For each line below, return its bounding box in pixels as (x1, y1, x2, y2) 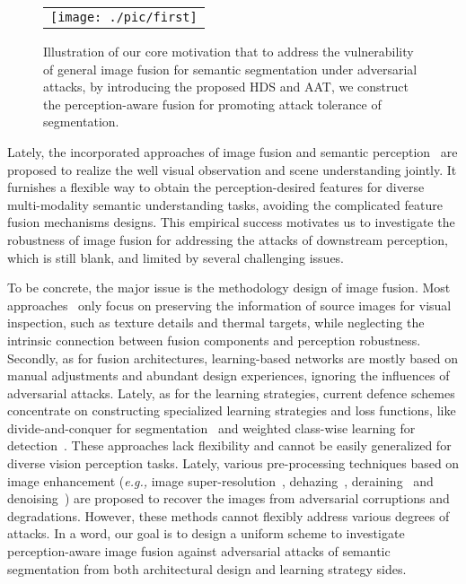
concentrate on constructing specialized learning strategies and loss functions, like (7, 401, 456, 420)
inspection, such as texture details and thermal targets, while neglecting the (7, 313, 425, 332)
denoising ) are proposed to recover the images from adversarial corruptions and (7, 489, 450, 508)
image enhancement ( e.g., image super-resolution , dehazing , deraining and (7, 471, 434, 490)
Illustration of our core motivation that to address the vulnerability (43, 42, 414, 60)
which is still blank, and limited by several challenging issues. (7, 248, 345, 266)
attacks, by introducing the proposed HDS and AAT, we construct (43, 77, 409, 96)
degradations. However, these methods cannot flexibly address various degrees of (7, 506, 450, 525)
